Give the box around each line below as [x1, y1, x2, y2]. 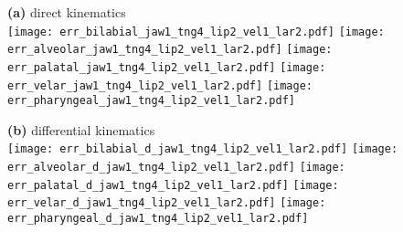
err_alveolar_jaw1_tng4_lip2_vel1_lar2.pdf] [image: [7, 43, 333, 57]
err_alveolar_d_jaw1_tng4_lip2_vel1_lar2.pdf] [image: [7, 161, 345, 174]
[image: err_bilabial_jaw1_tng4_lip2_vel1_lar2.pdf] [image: [7, 25, 385, 38]
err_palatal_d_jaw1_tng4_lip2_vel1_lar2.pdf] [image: [7, 178, 339, 192]
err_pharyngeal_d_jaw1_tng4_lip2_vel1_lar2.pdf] [7, 212, 309, 226]
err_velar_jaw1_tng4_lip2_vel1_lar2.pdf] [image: [7, 79, 313, 92]
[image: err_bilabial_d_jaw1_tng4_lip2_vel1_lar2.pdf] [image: [7, 142, 398, 156]
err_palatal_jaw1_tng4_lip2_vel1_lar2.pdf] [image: [7, 60, 326, 74]
